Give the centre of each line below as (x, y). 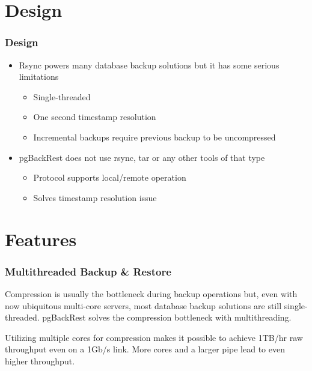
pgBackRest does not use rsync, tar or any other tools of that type (142, 157)
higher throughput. (40, 360)
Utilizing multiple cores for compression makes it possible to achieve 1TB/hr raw (154, 337)
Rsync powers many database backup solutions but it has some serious (149, 65)
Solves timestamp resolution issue (95, 197)
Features (41, 239)
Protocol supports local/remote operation (110, 177)
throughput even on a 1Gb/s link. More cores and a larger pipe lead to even (145, 349)
